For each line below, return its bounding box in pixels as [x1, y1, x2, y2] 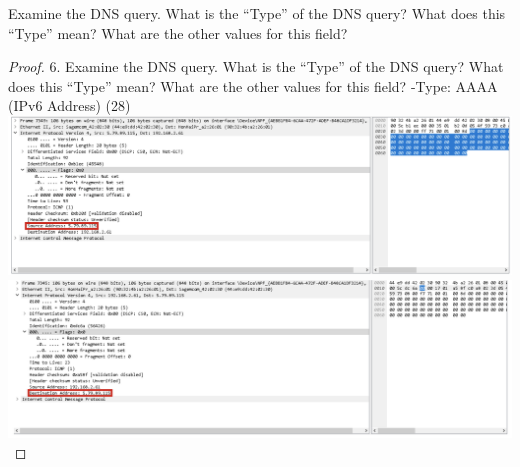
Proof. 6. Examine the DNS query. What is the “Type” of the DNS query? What [8, 56, 504, 77]
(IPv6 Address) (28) [8, 95, 131, 116]
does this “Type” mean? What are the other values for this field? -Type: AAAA [8, 75, 498, 96]
